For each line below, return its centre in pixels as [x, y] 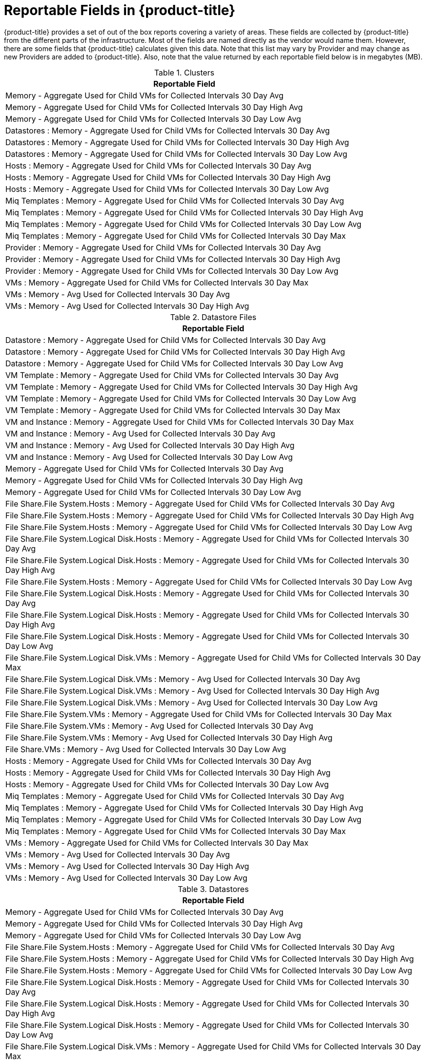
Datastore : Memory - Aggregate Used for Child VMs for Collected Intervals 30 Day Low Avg [174, 363]
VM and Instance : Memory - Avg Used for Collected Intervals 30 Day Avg [140, 433]
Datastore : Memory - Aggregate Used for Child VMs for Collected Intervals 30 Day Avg [166, 340]
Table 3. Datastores [213, 889]
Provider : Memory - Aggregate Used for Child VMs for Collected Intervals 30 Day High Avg [173, 259]
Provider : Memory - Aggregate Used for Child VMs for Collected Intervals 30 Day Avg [163, 247]
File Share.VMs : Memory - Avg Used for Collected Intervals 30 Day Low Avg [146, 749]
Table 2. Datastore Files [213, 317]
